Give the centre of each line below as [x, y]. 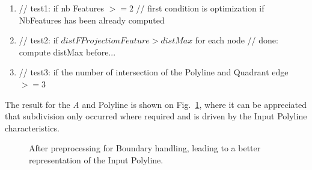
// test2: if [38, 40]
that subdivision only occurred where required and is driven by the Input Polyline [156, 116]
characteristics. [32, 127]
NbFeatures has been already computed [92, 20]
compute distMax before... [67, 52]
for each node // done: [237, 40]
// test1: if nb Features [61, 8]
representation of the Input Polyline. [96, 159]
